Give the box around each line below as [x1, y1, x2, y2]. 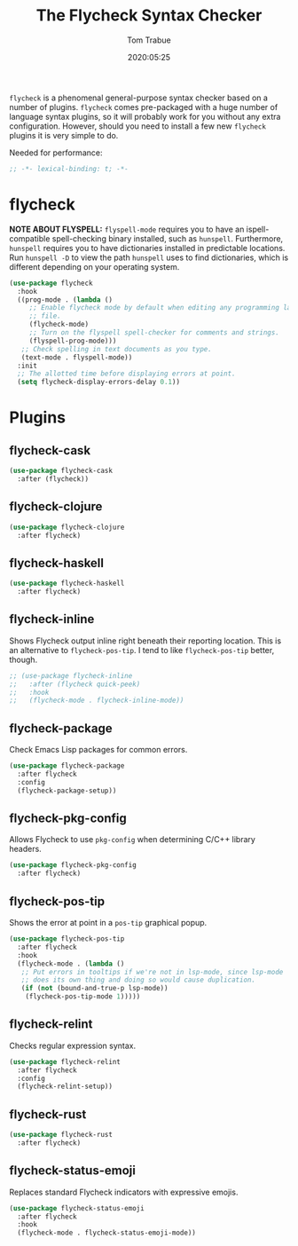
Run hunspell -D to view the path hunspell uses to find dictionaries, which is [9, 252, 289, 263]
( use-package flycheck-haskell [9, 579, 125, 588]
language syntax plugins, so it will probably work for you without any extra [9, 111, 281, 122]
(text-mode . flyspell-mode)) [20, 352, 133, 362]
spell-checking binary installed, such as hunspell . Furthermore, [51, 233, 284, 244]
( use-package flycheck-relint [9, 1057, 122, 1066]
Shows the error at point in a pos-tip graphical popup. [9, 918, 208, 927]
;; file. [28, 311, 62, 320]
